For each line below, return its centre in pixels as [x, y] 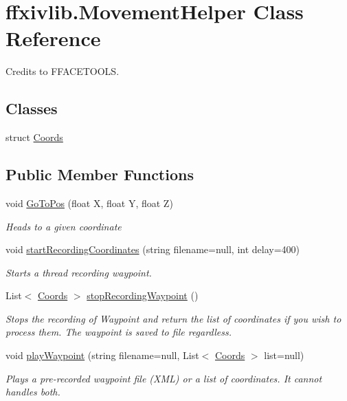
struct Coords [34, 137]
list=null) [284, 355]
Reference [53, 38]
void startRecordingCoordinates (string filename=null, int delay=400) [153, 249]
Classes [32, 108]
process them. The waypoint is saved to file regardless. [119, 332]
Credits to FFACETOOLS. [63, 71]
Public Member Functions [100, 174]
